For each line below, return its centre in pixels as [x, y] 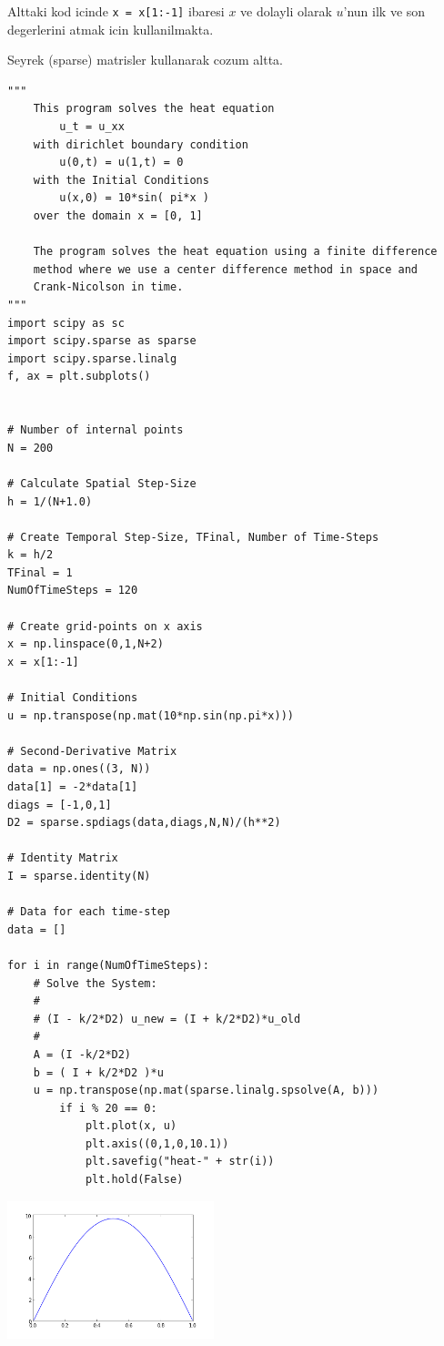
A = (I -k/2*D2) [82, 1054]
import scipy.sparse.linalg [92, 358]
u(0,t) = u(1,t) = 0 [121, 163]
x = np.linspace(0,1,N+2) [86, 644]
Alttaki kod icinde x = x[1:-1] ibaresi [116, 11]
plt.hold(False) [134, 1180]
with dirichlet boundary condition [141, 144]
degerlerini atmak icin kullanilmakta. [111, 29]
